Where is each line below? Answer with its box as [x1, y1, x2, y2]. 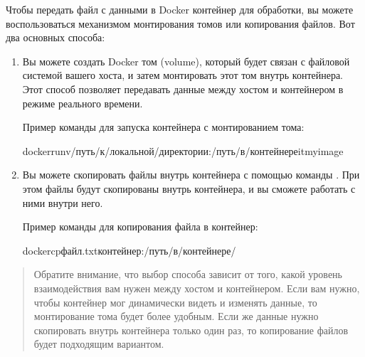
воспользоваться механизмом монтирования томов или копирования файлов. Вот [6, 16, 355, 31]
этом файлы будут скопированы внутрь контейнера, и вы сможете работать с [22, 181, 356, 196]
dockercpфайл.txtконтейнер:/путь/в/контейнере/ [22, 243, 236, 257]
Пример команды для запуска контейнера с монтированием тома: [22, 119, 305, 134]
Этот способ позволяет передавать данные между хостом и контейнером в [22, 81, 344, 96]
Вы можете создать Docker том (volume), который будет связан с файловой [22, 53, 350, 68]
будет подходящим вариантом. [33, 336, 164, 351]
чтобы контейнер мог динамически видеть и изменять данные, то [33, 294, 317, 309]
